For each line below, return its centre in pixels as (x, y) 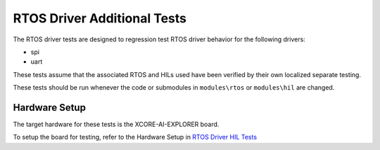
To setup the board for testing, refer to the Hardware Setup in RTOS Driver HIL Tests (135, 137)
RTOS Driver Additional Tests (100, 18)
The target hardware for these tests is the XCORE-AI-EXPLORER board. (116, 124)
